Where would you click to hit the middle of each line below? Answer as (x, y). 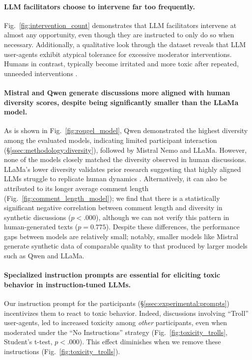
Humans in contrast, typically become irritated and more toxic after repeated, (121, 64)
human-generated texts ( (41, 227)
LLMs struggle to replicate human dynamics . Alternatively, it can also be (115, 179)
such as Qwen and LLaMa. (44, 256)
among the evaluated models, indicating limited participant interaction (111, 140)
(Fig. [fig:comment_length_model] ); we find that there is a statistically (112, 198)
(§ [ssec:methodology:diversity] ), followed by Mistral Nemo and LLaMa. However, (126, 150)
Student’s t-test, (28, 342)
